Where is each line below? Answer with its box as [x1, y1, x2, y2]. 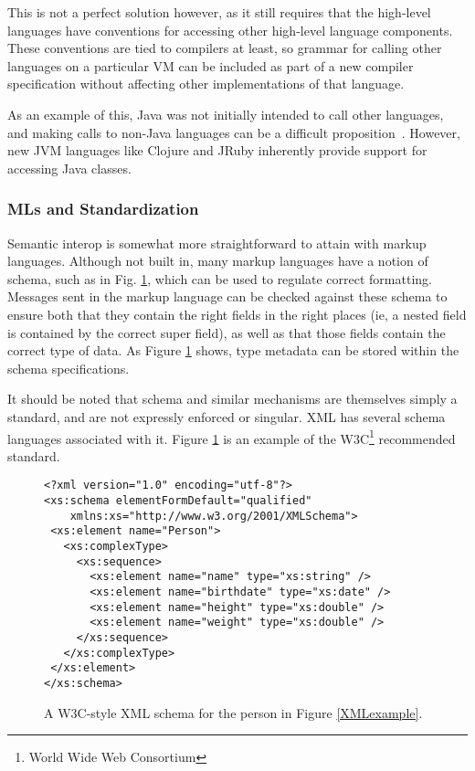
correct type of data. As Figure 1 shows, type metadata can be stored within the [7, 341, 459, 360]
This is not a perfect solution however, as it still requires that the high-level [7, 3, 431, 21]
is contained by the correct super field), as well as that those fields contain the [7, 322, 446, 342]
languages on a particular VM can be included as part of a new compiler [7, 56, 414, 75]
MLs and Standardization [7, 197, 199, 220]
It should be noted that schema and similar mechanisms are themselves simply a [7, 389, 458, 408]
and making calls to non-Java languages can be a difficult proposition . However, [7, 122, 460, 142]
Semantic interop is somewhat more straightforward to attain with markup [7, 233, 427, 252]
